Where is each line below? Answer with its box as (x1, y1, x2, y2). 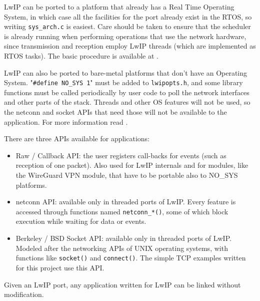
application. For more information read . (4, 116, 128, 127)
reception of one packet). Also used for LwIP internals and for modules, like (15, 160, 248, 170)
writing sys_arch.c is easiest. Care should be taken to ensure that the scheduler (4, 21, 251, 32)
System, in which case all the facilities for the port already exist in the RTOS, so (4, 11, 252, 22)
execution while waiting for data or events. (15, 216, 146, 226)
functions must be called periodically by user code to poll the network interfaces (4, 87, 249, 97)
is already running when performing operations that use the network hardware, (4, 31, 246, 41)
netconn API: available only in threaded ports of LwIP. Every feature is (15, 196, 236, 207)
